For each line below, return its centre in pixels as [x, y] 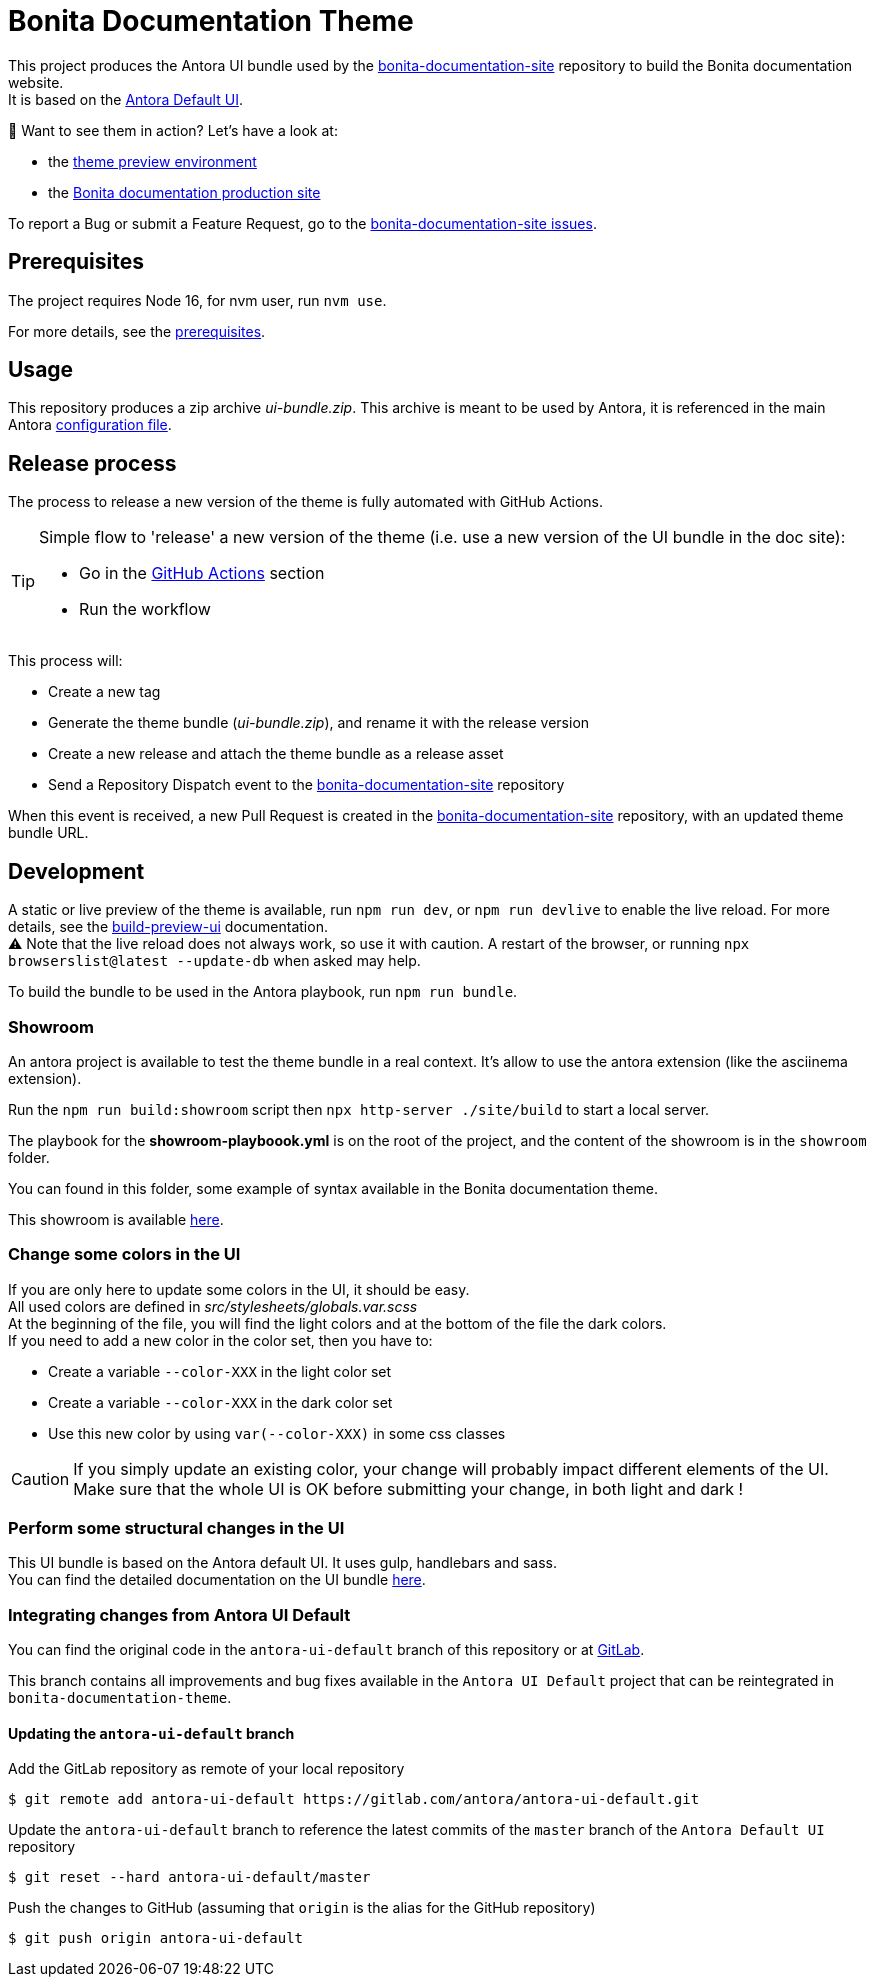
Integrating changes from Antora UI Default [179, 1614]
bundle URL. [48, 833]
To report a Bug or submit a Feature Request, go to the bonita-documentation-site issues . [302, 223]
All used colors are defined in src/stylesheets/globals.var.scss [213, 1306]
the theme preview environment [152, 161]
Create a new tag [104, 692]
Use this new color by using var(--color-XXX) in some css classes [277, 1433]
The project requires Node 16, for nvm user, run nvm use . [197, 300]
